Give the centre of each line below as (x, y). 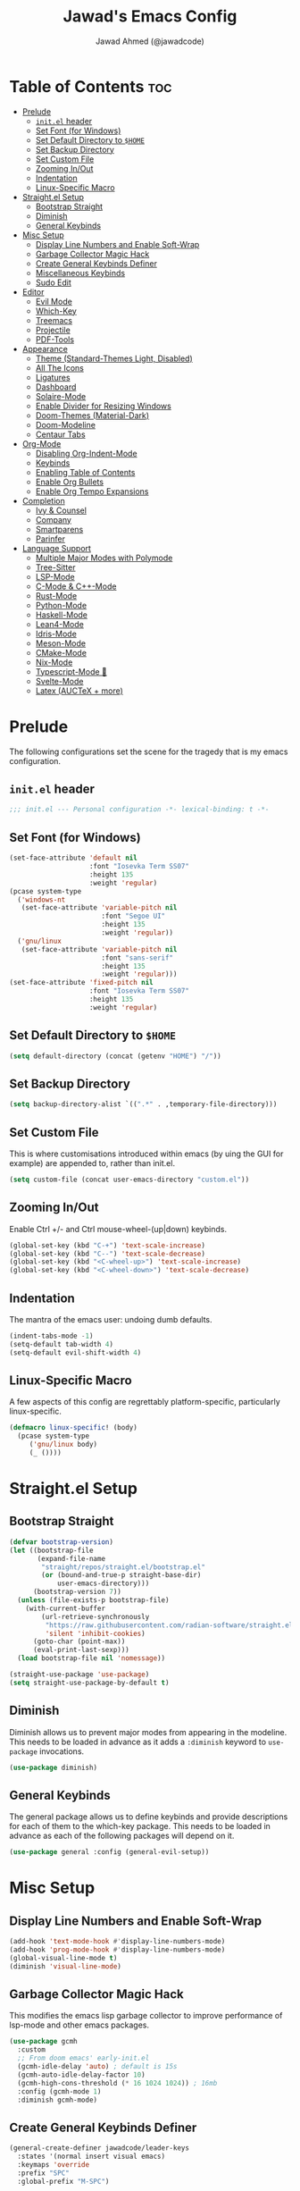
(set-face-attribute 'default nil (74, 858)
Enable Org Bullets (70, 482)
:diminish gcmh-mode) (58, 2100)
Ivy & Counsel (61, 510)
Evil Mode (54, 301)
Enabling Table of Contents (85, 472)
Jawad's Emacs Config (150, 17)
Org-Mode (42, 443)
